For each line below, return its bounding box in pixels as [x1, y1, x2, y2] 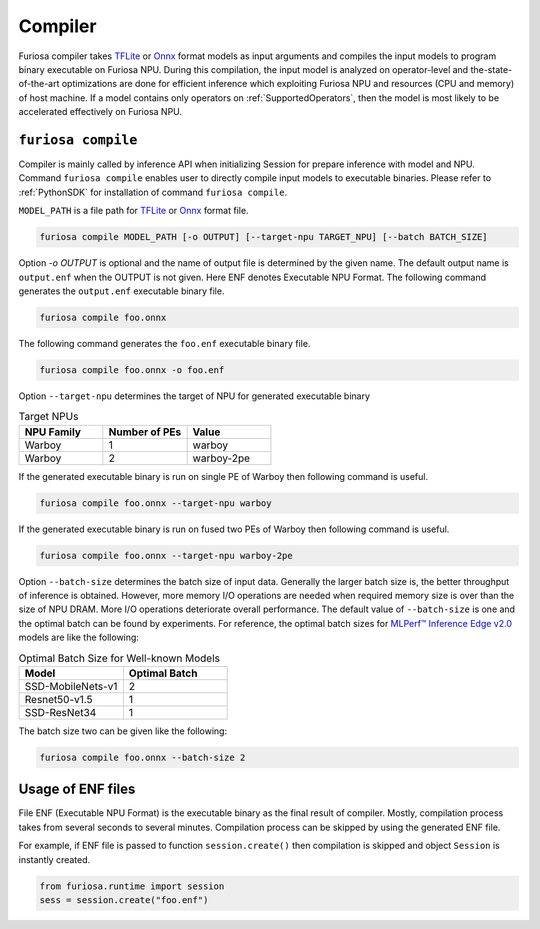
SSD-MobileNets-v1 [24, 679, 118, 693]
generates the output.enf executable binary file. [18, 285, 225, 297]
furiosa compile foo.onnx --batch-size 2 [39, 751, 246, 763]
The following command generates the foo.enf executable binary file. [18, 337, 311, 349]
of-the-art [18, 78, 60, 90]
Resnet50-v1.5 [24, 692, 93, 706]
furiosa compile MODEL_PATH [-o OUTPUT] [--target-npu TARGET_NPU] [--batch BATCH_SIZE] [39, 231, 489, 243]
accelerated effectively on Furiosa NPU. [18, 106, 183, 118]
